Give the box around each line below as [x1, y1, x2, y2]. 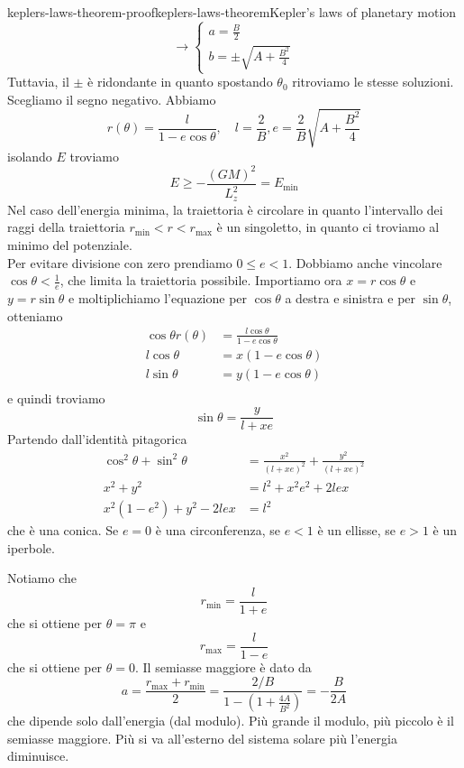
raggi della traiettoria [7, 217, 125, 236]
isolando [7, 146, 52, 165]
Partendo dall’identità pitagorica [7, 430, 187, 449]
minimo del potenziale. [7, 235, 132, 254]
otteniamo [7, 306, 63, 325]
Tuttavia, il [7, 72, 69, 91]
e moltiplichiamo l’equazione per [68, 288, 248, 307]
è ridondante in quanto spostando [87, 72, 273, 91]
